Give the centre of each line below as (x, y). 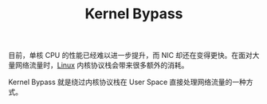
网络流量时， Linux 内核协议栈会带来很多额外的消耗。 (102, 65)
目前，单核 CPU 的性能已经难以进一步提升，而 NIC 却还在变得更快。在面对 (130, 56)
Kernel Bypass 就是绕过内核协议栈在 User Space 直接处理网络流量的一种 (128, 82)
